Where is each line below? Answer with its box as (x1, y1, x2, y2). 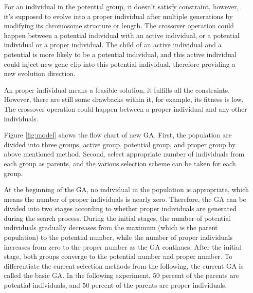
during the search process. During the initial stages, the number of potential (4, 213, 231, 223)
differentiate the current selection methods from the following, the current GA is (4, 260, 244, 271)
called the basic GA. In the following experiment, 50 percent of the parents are (4, 270, 239, 280)
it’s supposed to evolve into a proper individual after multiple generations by (4, 11, 233, 21)
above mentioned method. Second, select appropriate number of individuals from (4, 149, 245, 159)
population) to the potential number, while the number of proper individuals (4, 232, 233, 242)
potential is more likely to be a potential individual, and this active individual (4, 49, 236, 59)
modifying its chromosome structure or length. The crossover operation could (4, 20, 234, 31)
